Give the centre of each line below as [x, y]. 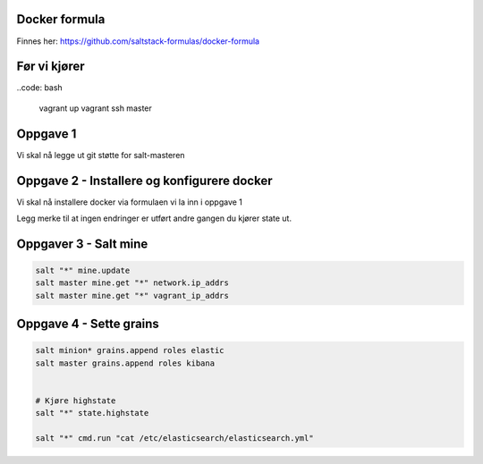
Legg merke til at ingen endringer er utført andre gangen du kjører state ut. [154, 218]
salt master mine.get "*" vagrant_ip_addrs [132, 295]
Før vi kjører [51, 67]
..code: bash [39, 88]
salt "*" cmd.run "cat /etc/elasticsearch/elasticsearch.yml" [174, 439]
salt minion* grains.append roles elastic [130, 350]
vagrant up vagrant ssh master [95, 108]
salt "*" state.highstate [92, 413]
